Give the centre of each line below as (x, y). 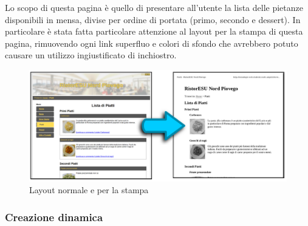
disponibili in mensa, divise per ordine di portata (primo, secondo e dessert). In (153, 19)
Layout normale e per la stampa (89, 190)
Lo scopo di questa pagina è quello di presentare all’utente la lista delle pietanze (154, 7)
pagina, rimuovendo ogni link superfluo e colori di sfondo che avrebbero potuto (152, 43)
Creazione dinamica (54, 217)
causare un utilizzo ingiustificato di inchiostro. (91, 55)
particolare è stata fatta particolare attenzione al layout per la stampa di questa (154, 31)
